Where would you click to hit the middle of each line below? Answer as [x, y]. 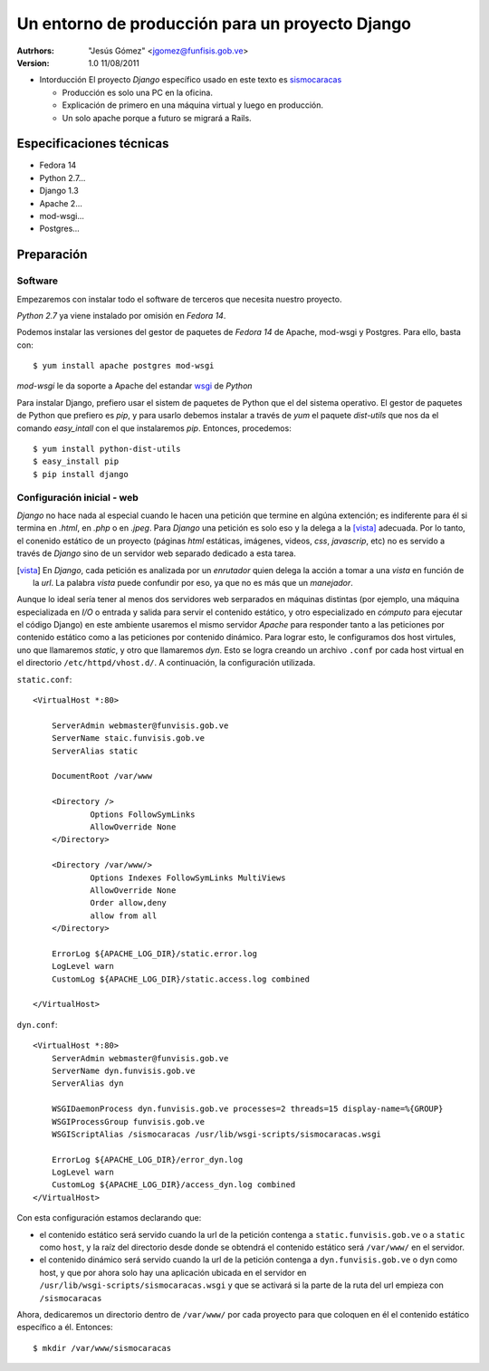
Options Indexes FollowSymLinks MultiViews [188, 877]
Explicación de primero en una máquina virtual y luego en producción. [193, 105]
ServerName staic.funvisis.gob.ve [128, 738]
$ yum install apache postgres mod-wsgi [124, 366]
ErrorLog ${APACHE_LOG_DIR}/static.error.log [154, 954]
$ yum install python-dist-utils [107, 449]
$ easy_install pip [76, 461]
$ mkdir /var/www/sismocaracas [102, 1348]
